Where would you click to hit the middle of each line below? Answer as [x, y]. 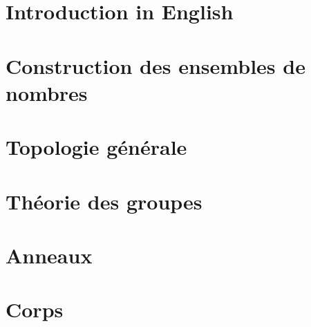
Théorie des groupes [104, 201]
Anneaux [49, 255]
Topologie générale [96, 147]
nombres [47, 92]
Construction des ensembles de [155, 65]
